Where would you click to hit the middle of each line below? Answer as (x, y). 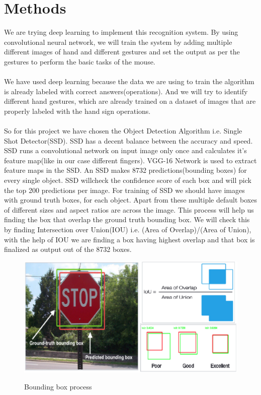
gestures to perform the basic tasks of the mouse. (80, 61)
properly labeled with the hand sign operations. (77, 111)
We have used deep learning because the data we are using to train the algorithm (129, 81)
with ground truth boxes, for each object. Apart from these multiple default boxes (130, 200)
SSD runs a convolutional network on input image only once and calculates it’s (125, 150)
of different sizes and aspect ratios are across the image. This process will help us (129, 209)
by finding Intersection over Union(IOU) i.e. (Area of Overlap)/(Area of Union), (128, 229)
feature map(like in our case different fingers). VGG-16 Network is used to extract (130, 160)
